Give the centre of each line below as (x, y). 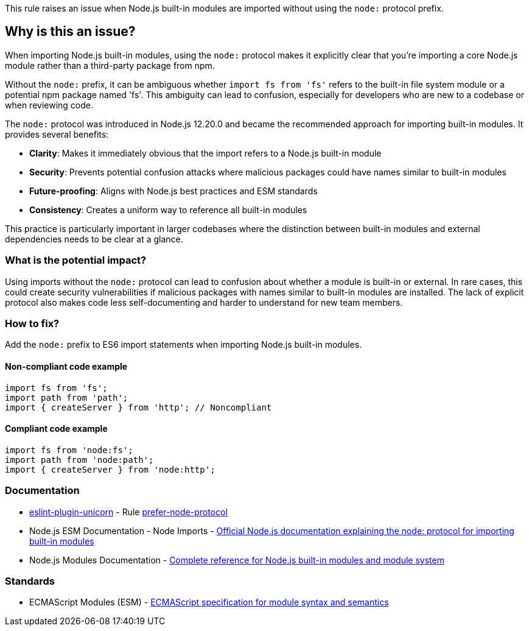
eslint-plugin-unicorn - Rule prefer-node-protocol (128, 512)
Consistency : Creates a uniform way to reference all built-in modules (168, 210)
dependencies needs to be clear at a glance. (94, 239)
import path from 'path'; (67, 397)
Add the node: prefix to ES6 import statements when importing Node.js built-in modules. (184, 345)
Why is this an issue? (70, 32)
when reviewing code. (49, 105)
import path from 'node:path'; (79, 460)
